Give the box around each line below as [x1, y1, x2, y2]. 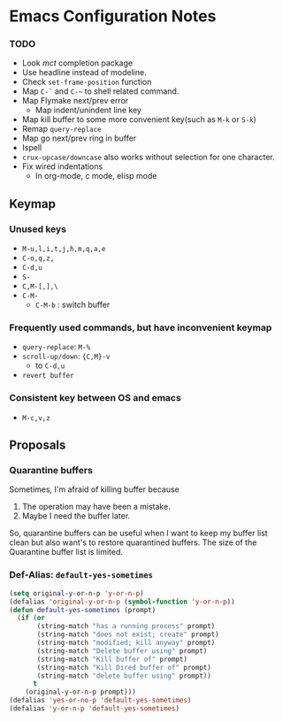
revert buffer [21, 372, 74, 380]
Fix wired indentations [21, 161, 103, 172]
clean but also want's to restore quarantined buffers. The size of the [9, 537, 257, 548]
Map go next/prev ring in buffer [21, 133, 137, 143]
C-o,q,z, [21, 254, 55, 263]
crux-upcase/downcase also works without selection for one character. [21, 152, 276, 163]
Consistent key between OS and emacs [9, 392, 181, 404]
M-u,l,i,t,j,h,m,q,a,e [21, 245, 106, 254]
